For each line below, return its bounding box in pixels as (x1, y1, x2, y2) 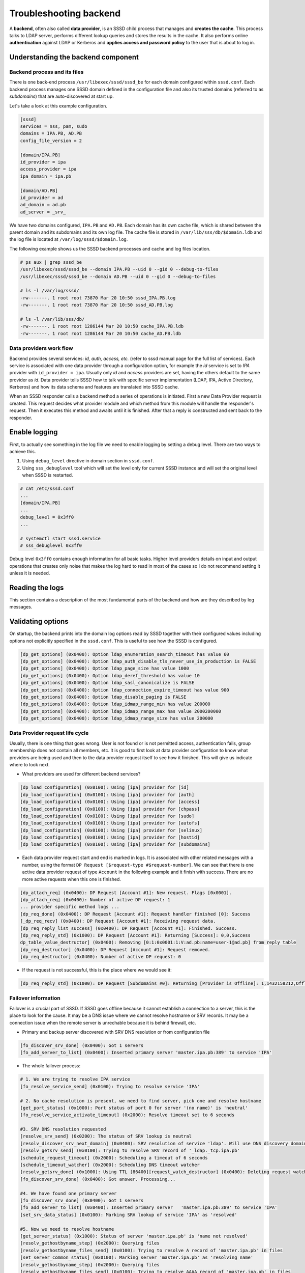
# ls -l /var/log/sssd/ (20, 288, 80, 294)
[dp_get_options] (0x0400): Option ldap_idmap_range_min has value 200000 (20, 701, 211, 707)
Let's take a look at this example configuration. (9, 102, 108, 109)
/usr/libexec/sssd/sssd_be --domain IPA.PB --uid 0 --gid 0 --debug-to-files (20, 266, 219, 272)
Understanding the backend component (9, 53, 139, 62)
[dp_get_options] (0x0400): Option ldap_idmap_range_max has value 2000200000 (20, 708, 221, 714)
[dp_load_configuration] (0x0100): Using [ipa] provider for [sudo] (20, 813, 195, 819)
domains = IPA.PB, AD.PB (20, 130, 82, 136)
